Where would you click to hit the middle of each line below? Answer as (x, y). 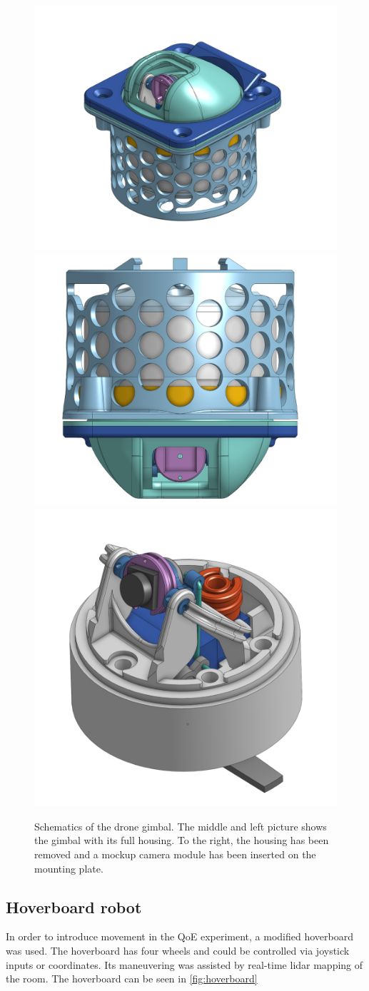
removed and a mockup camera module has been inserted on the (175, 854)
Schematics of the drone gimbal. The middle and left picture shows (181, 826)
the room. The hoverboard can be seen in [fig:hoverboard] (132, 979)
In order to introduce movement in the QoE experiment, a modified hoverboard (180, 936)
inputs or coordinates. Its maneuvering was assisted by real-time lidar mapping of (184, 964)
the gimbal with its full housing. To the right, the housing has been (182, 840)
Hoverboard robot (74, 906)
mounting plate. (69, 868)
